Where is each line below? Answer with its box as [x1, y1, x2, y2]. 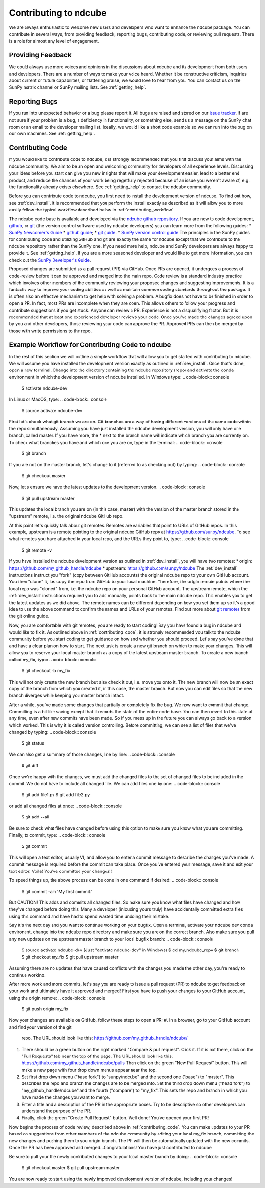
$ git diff [21, 763, 39, 768]
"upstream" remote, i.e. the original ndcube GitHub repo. [9, 513, 124, 519]
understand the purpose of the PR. [21, 1108, 92, 1114]
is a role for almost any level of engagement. [9, 38, 99, 44]
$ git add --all [21, 814, 49, 820]
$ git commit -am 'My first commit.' [21, 888, 93, 894]
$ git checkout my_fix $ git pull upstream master [21, 954, 119, 960]
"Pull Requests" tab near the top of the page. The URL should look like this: [21, 1053, 173, 1059]
